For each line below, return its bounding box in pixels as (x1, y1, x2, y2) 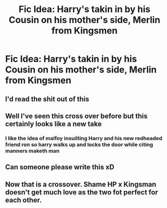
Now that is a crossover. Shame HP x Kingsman (5, 180, 156, 188)
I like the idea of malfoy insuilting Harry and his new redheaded (5, 134, 162, 142)
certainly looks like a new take (5, 119, 102, 128)
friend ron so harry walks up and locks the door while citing (5, 141, 153, 148)
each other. (5, 195, 42, 204)
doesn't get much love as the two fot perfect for (5, 188, 158, 196)
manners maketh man (5, 147, 60, 154)
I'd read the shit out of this (5, 95, 90, 103)
